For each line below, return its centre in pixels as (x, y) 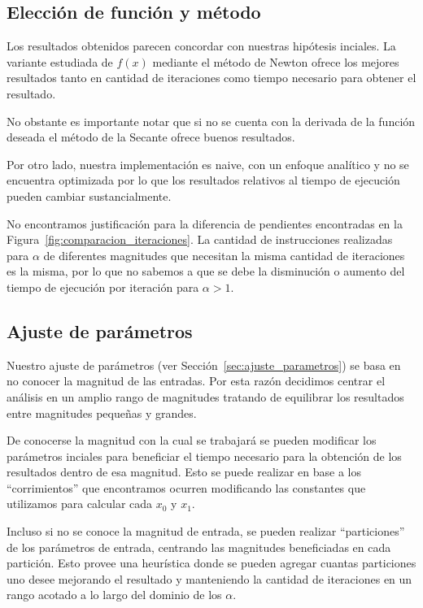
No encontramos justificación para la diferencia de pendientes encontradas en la (205, 223)
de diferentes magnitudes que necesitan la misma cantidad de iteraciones (224, 255)
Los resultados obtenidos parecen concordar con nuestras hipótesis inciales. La (201, 46)
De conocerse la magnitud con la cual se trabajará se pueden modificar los (192, 440)
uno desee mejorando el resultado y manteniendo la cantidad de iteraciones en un (209, 578)
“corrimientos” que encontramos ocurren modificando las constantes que (186, 487)
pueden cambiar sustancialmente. (89, 195)
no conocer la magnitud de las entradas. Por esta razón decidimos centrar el (196, 381)
